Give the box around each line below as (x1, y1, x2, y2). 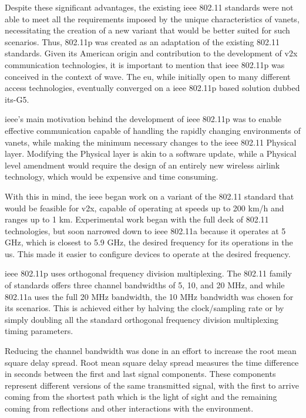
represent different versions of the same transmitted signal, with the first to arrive (5, 379, 299, 391)
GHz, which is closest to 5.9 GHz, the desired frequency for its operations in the (5, 236, 293, 248)
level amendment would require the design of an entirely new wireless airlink (5, 159, 280, 171)
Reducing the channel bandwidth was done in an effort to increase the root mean (5, 345, 297, 357)
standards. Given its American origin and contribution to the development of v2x (5, 47, 298, 59)
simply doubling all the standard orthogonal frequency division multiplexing (5, 313, 278, 325)
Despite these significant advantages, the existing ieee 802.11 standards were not (5, 1, 294, 13)
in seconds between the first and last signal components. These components (5, 368, 276, 380)
